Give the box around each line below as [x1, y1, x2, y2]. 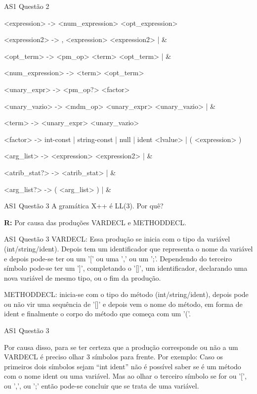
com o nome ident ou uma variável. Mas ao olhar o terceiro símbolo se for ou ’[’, [4, 371, 247, 381]
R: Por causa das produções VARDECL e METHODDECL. [4, 217, 186, 227]
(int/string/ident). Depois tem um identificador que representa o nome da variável [4, 243, 253, 253]
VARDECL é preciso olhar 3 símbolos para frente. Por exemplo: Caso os [4, 351, 223, 362]
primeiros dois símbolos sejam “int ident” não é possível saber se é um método [4, 361, 241, 371]
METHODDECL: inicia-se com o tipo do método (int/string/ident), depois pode [4, 289, 249, 299]
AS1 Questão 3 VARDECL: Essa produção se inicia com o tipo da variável [4, 234, 230, 244]
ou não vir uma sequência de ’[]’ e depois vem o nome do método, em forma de [4, 298, 243, 309]
